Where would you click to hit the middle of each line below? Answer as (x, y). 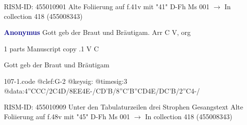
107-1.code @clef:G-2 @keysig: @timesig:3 (66, 81)
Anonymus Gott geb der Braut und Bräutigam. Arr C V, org (97, 32)
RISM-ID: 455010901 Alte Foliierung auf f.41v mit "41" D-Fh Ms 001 (107, 6)
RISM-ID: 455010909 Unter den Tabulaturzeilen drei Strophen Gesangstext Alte (123, 107)
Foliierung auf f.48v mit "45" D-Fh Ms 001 (67, 116)
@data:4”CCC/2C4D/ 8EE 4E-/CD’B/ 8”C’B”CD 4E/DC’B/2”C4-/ (102, 90)
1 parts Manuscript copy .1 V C (52, 48)
